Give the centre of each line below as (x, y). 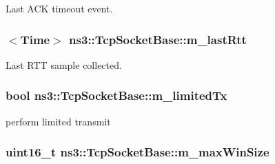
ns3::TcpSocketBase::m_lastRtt (158, 39)
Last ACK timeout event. (59, 8)
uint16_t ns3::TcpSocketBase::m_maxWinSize (137, 152)
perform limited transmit (58, 121)
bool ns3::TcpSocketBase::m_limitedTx (116, 95)
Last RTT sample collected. (64, 64)
